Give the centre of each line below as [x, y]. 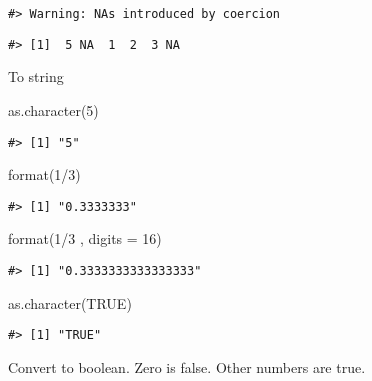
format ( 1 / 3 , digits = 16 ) [85, 238]
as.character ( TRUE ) [70, 302]
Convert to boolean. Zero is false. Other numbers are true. [187, 366]
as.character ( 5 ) [53, 109]
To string [36, 76]
